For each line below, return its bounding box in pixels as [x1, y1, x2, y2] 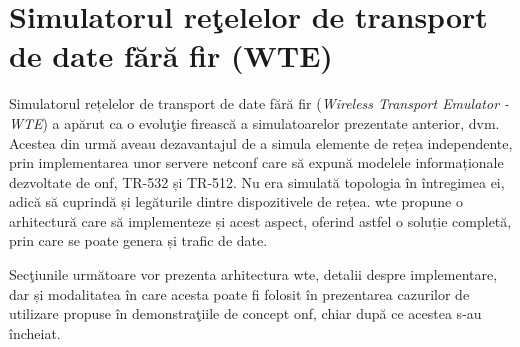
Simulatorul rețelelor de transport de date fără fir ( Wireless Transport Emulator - [9, 93, 510, 114]
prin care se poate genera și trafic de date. [9, 230, 268, 251]
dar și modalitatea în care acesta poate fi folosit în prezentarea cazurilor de [9, 283, 470, 304]
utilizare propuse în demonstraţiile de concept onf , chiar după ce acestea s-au [9, 303, 482, 324]
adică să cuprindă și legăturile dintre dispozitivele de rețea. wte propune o [9, 191, 463, 212]
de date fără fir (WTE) [9, 35, 333, 76]
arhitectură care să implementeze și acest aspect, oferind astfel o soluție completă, [9, 210, 512, 231]
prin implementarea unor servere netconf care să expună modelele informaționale [9, 152, 504, 173]
